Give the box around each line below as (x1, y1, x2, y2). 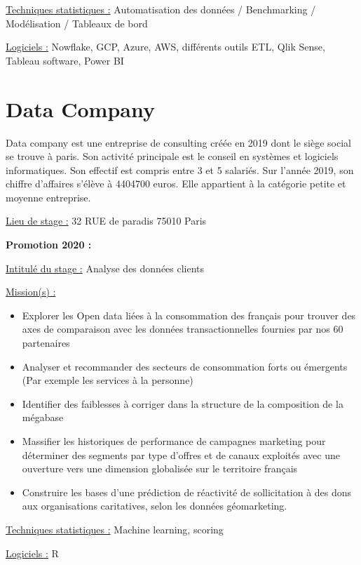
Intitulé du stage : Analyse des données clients (6, 260, 205, 275)
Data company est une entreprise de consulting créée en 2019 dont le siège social (6, 135, 351, 149)
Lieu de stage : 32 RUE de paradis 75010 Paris (6, 213, 207, 228)
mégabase (22, 410, 64, 425)
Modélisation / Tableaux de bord (6, 15, 148, 30)
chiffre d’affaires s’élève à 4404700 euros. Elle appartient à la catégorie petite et (6, 176, 346, 191)
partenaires (22, 335, 70, 350)
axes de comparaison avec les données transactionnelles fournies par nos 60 (22, 321, 343, 336)
